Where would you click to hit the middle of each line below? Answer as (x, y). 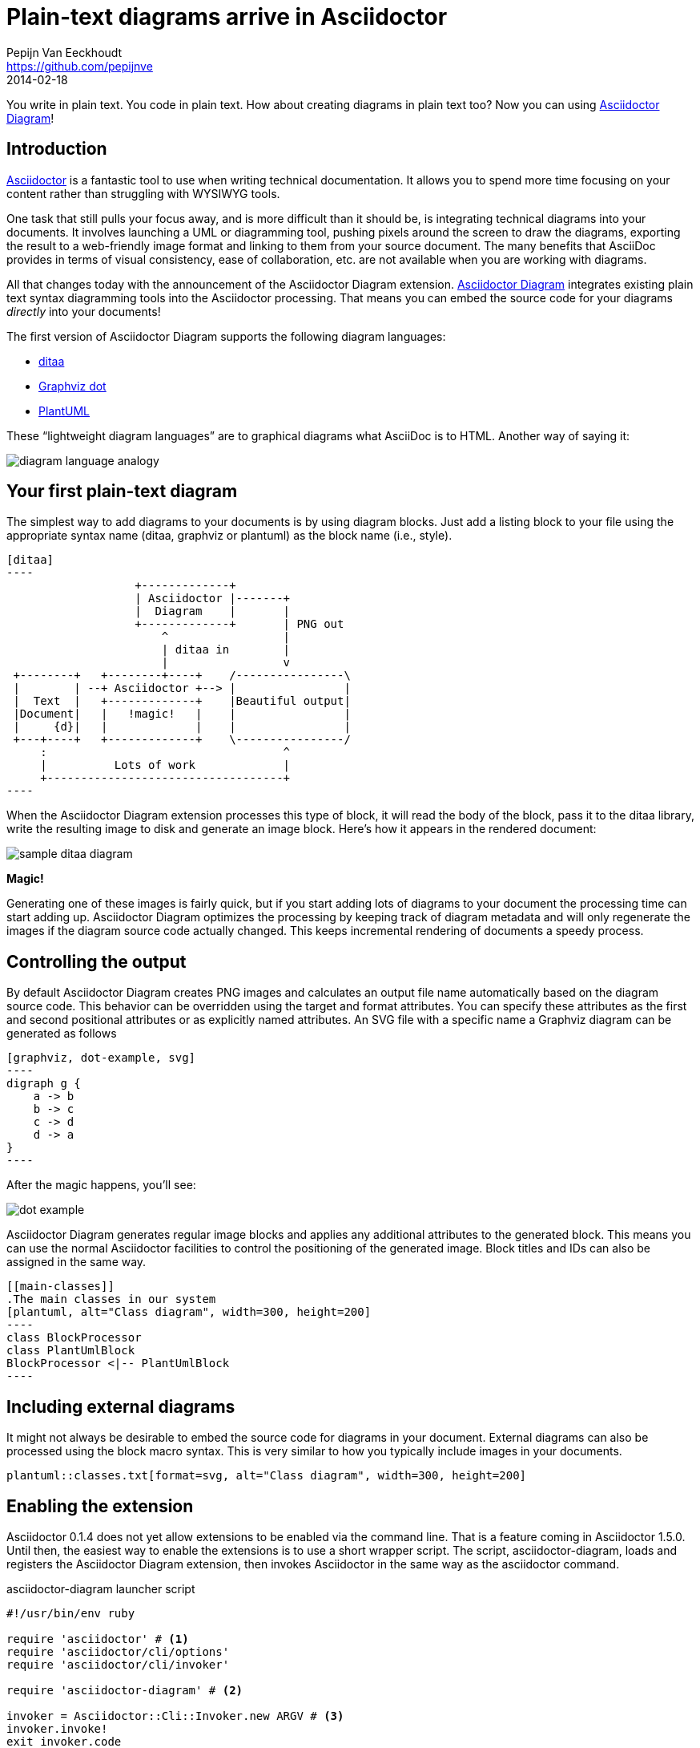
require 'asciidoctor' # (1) (98, 1639)
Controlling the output (97, 961)
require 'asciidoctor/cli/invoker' (118, 1664)
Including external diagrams (121, 1406)
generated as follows (62, 1034)
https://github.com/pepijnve (80, 66)
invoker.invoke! (57, 1728)
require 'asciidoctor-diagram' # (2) (125, 1690)
